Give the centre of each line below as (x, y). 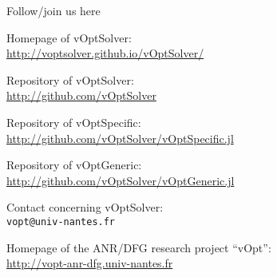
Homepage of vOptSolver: (69, 37)
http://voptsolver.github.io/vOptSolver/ (105, 53)
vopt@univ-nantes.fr (61, 222)
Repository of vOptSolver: (70, 79)
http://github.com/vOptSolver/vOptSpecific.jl (120, 138)
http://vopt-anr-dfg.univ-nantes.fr (90, 263)
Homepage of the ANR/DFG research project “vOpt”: (139, 247)
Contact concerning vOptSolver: (85, 207)
